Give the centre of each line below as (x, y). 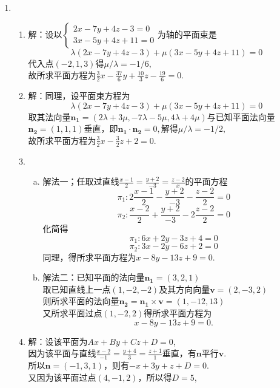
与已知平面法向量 (241, 116)
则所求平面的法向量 (81, 301)
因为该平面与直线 (62, 353)
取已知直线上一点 (77, 289)
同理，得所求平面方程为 (89, 257)
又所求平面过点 (72, 313)
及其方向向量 (185, 289)
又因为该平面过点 (62, 377)
